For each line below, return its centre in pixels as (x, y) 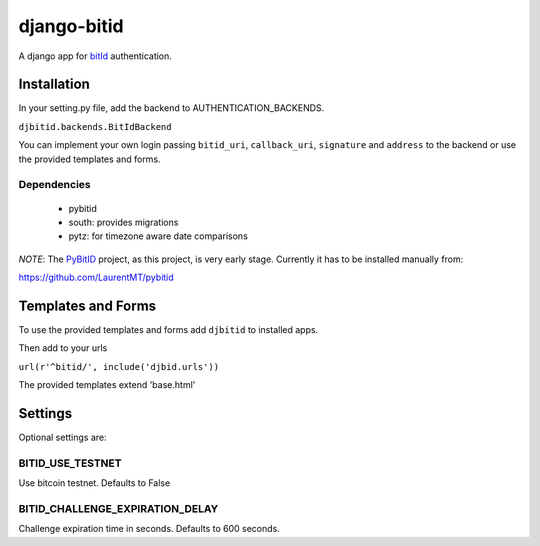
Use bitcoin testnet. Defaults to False (94, 483)
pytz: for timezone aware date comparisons (158, 236)
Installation (54, 84)
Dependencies (55, 185)
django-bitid (71, 26)
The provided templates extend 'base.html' (107, 385)
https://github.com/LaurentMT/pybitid (96, 277)
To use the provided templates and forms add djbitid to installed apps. (168, 330)
